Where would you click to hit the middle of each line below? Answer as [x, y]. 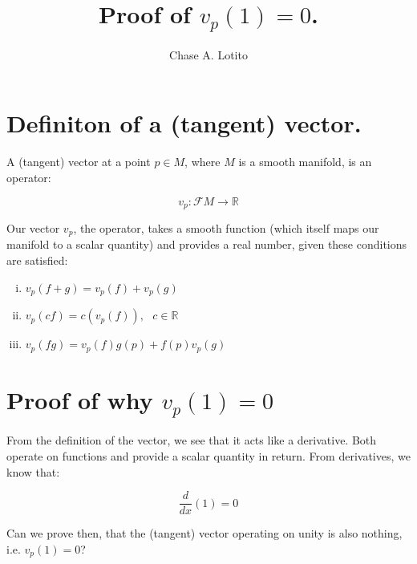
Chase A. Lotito [208, 54]
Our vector [33, 228]
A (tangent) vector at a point [79, 162]
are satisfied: [37, 260]
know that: [33, 471]
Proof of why [80, 399]
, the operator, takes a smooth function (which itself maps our [226, 228]
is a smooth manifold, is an [305, 162]
